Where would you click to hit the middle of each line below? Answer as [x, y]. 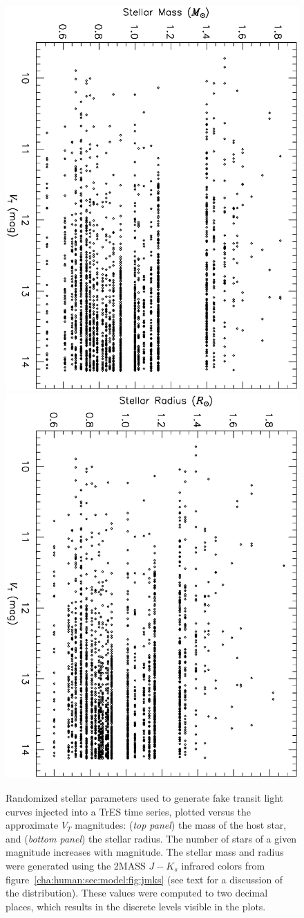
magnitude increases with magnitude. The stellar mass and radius [145, 852]
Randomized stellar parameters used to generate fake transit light [145, 798]
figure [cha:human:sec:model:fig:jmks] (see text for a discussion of [144, 879]
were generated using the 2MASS [76, 865]
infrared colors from [223, 865]
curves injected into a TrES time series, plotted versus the [128, 811]
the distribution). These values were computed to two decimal [137, 893]
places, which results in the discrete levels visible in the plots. [136, 906]
